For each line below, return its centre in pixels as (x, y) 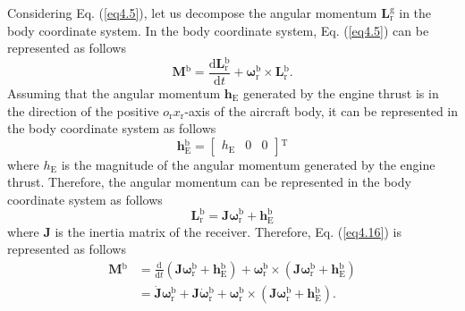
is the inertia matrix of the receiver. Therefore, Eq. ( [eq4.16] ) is (228, 231)
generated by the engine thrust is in (341, 92)
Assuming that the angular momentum (114, 92)
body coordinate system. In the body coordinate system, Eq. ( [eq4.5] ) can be (218, 30)
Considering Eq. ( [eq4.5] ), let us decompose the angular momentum (192, 13)
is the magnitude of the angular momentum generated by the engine (248, 164)
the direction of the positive (83, 110)
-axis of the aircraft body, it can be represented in (321, 110)
